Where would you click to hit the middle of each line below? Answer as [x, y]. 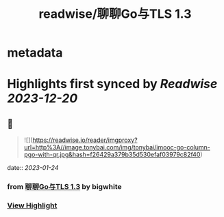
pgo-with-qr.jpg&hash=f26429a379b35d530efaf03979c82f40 [112, 155]
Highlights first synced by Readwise [112, 84]
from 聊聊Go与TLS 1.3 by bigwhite [64, 187]
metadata [35, 53]
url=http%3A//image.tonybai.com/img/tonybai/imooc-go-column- [117, 147]
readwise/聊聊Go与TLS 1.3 [115, 14]
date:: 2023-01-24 [33, 168]
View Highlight [32, 205]
